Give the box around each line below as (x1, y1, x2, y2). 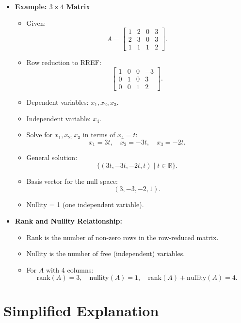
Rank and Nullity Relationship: (15, 215, 122, 226)
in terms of (82, 129, 115, 140)
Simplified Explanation (3, 300, 159, 320)
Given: (26, 17, 46, 28)
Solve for (26, 129, 52, 140)
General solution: (26, 152, 78, 162)
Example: (15, 1, 47, 11)
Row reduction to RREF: (26, 57, 101, 67)
